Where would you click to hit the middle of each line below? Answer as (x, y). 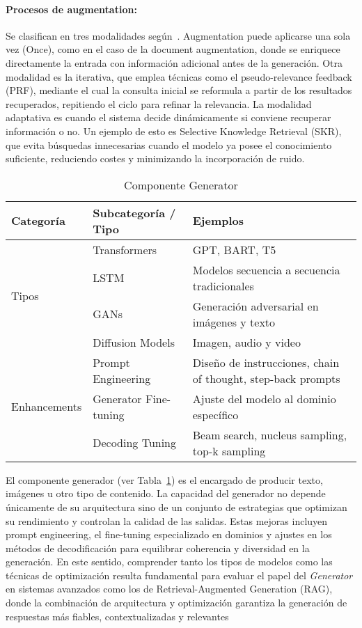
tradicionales (223, 285)
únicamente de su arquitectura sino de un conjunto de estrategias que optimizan (176, 507)
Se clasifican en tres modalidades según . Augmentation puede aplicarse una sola (178, 35)
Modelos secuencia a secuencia (266, 269)
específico (215, 414)
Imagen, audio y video (246, 342)
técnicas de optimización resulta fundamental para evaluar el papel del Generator (179, 575)
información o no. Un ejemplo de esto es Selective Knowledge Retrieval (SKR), (174, 131)
